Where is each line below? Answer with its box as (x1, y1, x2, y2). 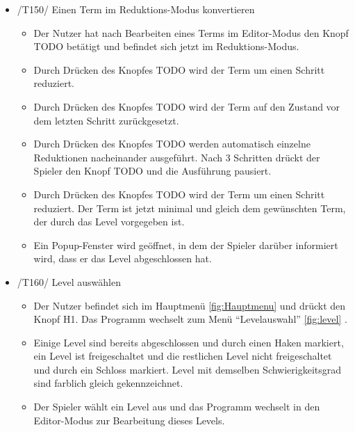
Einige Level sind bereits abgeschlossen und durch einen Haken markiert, (33, 335, 344, 349)
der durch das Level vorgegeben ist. (33, 214, 185, 229)
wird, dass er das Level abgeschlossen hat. (33, 251, 212, 266)
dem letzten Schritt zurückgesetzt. (33, 113, 179, 127)
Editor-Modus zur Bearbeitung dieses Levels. (33, 413, 225, 427)
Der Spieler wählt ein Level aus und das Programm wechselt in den (33, 399, 320, 414)
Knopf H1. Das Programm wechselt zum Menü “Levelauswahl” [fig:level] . (33, 312, 347, 326)
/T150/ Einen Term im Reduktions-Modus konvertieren (17, 2, 255, 16)
